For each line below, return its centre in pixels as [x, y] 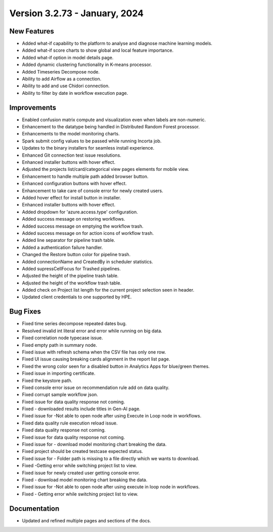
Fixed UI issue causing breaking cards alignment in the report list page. [96, 359]
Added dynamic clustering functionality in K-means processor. [87, 65]
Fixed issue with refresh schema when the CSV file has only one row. [94, 352]
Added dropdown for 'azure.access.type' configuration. [80, 212]
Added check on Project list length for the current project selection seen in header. [108, 290]
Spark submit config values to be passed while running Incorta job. [92, 141]
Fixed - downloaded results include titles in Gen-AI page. [81, 409]
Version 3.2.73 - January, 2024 [77, 13]
